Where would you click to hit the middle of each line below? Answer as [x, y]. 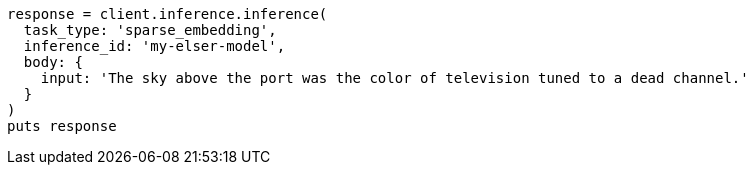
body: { [53, 62]
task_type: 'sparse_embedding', [150, 30]
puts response [62, 126]
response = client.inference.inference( [167, 14]
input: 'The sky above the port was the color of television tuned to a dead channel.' [394, 78]
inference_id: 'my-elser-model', [154, 46]
